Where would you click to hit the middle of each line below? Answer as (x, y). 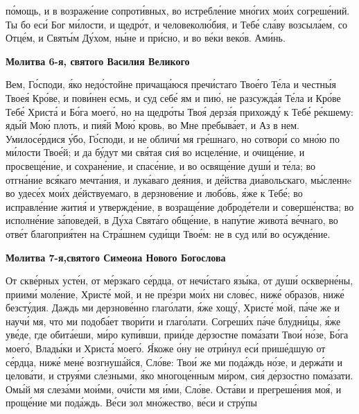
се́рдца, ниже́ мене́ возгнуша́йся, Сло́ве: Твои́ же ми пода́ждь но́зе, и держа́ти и (174, 362)
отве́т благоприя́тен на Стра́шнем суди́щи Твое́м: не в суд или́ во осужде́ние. (168, 233)
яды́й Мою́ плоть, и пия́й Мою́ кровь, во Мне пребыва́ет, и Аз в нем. (152, 125)
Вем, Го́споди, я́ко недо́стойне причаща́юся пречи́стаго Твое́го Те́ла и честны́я (171, 84)
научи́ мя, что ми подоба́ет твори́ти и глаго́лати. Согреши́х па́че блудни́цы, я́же (173, 321)
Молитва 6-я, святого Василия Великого (98, 61)
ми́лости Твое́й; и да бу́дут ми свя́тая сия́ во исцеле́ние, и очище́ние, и (155, 152)
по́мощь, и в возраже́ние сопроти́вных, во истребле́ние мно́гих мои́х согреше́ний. (178, 10)
